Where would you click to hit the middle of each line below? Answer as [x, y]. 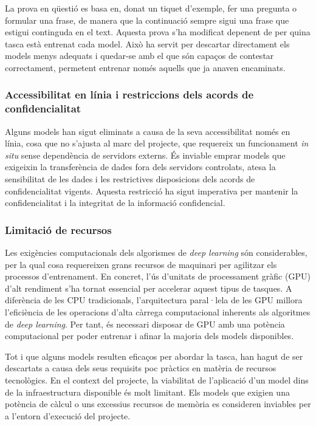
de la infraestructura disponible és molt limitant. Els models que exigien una [147, 392]
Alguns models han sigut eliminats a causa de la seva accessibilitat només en [148, 131]
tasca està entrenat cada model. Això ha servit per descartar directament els [147, 43]
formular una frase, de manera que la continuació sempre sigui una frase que [147, 20]
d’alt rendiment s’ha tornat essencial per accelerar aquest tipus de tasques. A [149, 288]
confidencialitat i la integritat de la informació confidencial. [115, 203]
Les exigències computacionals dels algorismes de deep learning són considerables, [156, 253]
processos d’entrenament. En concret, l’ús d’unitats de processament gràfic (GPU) [158, 276]
